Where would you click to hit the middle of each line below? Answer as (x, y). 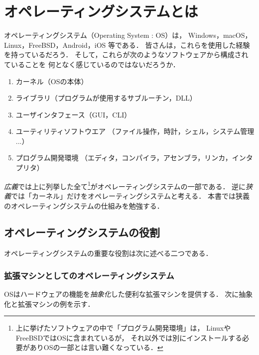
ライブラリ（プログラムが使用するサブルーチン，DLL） (106, 98)
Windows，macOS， (220, 35)
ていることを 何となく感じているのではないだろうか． (92, 64)
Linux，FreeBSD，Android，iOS (55, 45)
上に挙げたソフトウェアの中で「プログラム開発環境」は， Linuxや (123, 328)
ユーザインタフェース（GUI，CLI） (73, 114)
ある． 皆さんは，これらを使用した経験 (186, 45)
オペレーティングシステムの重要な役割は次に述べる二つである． (108, 253)
